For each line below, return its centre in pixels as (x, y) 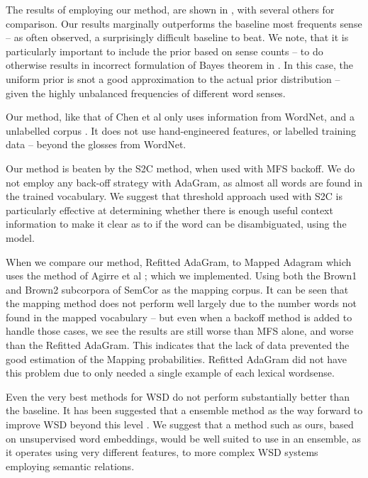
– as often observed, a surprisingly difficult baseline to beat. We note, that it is (177, 37)
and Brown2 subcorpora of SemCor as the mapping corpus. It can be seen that (177, 289)
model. (20, 237)
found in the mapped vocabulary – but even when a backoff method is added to (179, 317)
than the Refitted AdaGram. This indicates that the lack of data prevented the (178, 345)
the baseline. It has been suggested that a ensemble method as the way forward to (184, 410)
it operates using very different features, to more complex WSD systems (162, 452)
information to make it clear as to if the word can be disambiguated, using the (176, 224)
